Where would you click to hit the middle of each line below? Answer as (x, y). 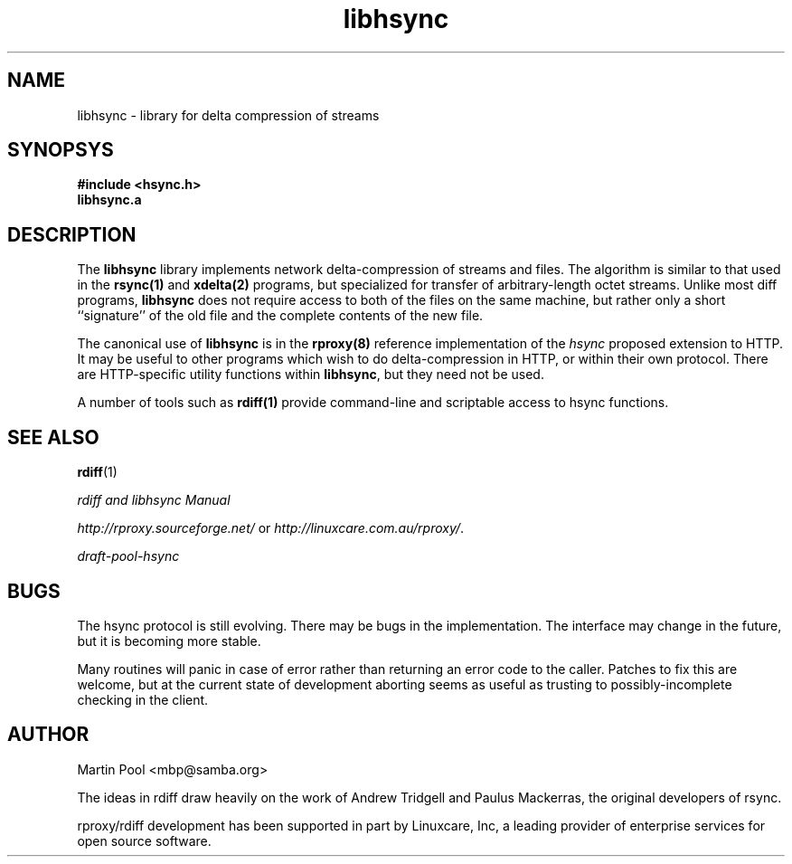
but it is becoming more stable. (169, 641)
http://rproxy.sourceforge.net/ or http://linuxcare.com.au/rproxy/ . (271, 528)
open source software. (144, 840)
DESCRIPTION (72, 234)
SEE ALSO (53, 437)
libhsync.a (109, 200)
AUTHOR (48, 735)
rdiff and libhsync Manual (154, 500)
